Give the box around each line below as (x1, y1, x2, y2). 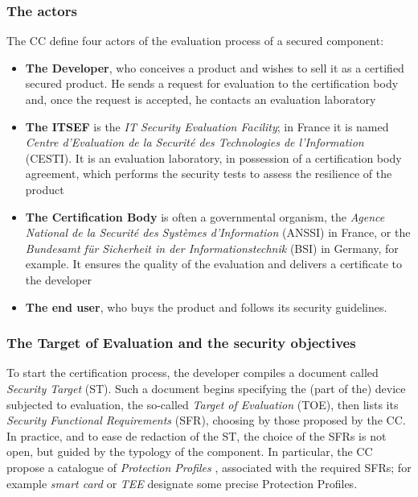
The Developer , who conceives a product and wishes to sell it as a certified (25, 59, 404, 76)
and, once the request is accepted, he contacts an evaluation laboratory (25, 91, 376, 107)
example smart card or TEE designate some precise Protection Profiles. (6, 474, 358, 491)
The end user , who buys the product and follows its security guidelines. (25, 298, 387, 315)
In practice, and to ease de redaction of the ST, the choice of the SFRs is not (6, 427, 387, 444)
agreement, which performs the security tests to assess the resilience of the (25, 165, 392, 182)
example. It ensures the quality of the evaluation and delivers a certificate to (25, 255, 402, 272)
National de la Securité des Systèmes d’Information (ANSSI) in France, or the (25, 224, 411, 241)
